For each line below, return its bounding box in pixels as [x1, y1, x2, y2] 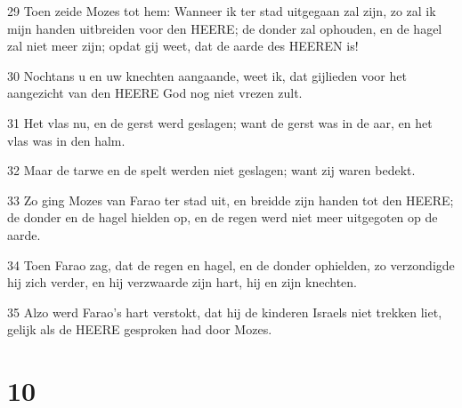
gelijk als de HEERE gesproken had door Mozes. [7, 320, 272, 339]
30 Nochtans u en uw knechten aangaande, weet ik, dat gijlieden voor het [7, 66, 407, 84]
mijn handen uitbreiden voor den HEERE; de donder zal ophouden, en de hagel [7, 19, 442, 37]
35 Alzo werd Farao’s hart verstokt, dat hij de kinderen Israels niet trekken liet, [7, 302, 442, 321]
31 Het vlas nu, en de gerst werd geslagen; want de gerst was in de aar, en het [7, 113, 433, 132]
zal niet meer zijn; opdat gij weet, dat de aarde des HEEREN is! [7, 36, 359, 55]
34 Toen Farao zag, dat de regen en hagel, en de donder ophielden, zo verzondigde [7, 255, 455, 274]
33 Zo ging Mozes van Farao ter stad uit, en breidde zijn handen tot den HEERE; [7, 190, 454, 209]
